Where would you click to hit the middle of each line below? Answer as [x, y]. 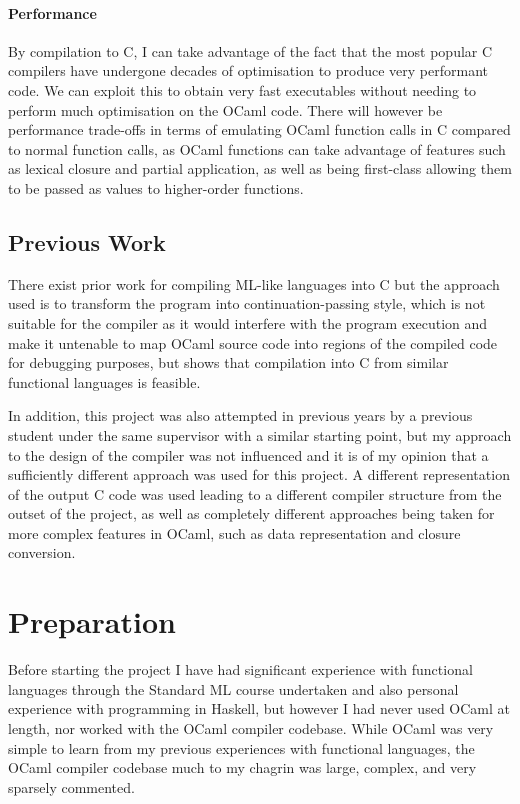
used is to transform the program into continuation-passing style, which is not [247, 303]
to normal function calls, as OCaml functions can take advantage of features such [257, 148]
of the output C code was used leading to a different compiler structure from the [255, 493]
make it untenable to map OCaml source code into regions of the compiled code [253, 342]
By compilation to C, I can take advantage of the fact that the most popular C [250, 50]
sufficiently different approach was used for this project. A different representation [259, 474]
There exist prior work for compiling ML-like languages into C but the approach [254, 283]
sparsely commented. [71, 786]
